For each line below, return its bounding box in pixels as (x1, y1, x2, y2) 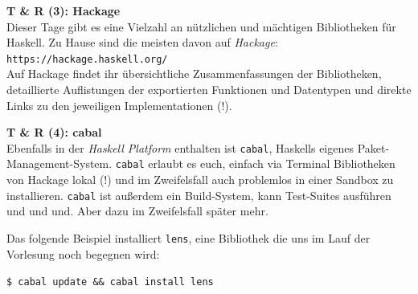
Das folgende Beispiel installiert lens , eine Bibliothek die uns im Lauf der (6, 229, 371, 246)
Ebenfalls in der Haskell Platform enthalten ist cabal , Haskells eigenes (6, 139, 354, 156)
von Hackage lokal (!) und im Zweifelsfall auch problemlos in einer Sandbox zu (6, 171, 394, 188)
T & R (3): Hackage (6, 2, 121, 18)
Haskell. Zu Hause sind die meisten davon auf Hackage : (6, 34, 278, 51)
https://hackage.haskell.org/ (6, 53, 168, 65)
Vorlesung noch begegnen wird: (6, 245, 160, 262)
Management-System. (6, 155, 113, 172)
